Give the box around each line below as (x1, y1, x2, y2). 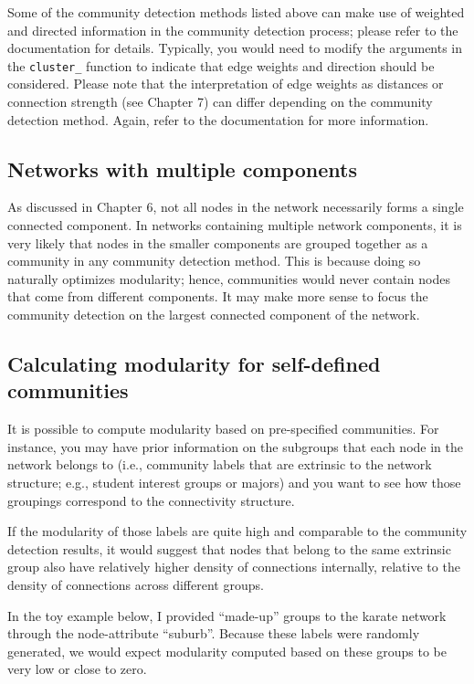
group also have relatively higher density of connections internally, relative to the (7, 557, 460, 576)
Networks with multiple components (7, 154, 357, 183)
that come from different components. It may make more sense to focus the (7, 287, 428, 306)
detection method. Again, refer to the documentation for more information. (7, 110, 429, 129)
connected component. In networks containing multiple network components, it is (7, 216, 462, 235)
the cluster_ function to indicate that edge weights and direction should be (7, 56, 435, 75)
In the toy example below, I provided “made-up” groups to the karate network (7, 605, 447, 625)
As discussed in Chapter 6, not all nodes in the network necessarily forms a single (7, 197, 464, 216)
